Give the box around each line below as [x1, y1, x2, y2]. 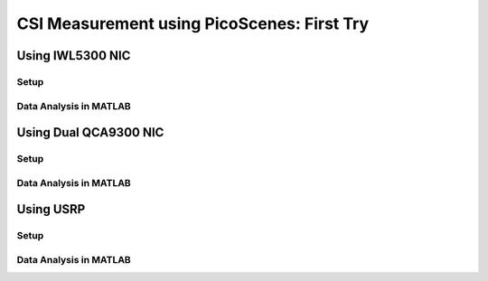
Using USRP [16, 201, 86, 217]
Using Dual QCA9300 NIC [16, 125, 164, 140]
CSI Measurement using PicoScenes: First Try [16, 14, 370, 33]
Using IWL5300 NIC [16, 48, 131, 63]
